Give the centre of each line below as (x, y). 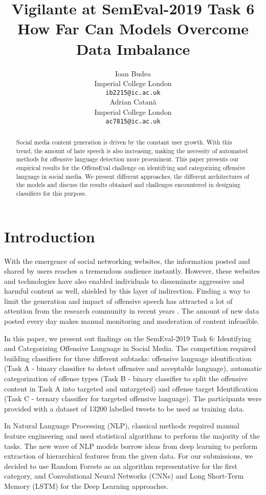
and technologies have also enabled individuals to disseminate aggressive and (124, 281)
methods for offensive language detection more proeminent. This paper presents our (127, 159)
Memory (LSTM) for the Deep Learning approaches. (86, 486)
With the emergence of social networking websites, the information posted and (127, 261)
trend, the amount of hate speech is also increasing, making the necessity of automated (132, 150)
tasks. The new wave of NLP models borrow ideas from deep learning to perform (131, 446)
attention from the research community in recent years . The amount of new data (132, 311)
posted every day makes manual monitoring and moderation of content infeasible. (132, 321)
